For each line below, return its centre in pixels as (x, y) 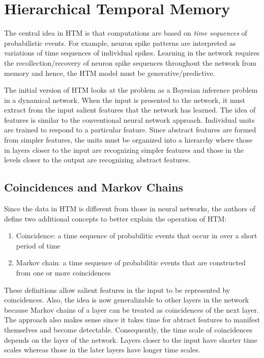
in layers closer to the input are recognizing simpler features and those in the (124, 149)
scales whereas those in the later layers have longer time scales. (102, 350)
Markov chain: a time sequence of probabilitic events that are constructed (131, 263)
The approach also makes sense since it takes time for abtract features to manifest (132, 320)
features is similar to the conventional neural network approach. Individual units (129, 119)
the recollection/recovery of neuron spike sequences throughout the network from (130, 62)
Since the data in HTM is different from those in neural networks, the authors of (130, 209)
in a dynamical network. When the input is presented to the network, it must (125, 100)
